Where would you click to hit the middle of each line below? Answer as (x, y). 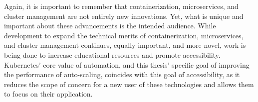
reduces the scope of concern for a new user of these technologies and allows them (129, 84)
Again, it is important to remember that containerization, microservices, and (121, 6)
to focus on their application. (48, 94)
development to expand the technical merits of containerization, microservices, (124, 35)
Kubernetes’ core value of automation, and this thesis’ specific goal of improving (127, 64)
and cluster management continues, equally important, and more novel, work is (125, 45)
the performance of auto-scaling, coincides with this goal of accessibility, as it (122, 74)
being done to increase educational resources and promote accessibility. (112, 54)
